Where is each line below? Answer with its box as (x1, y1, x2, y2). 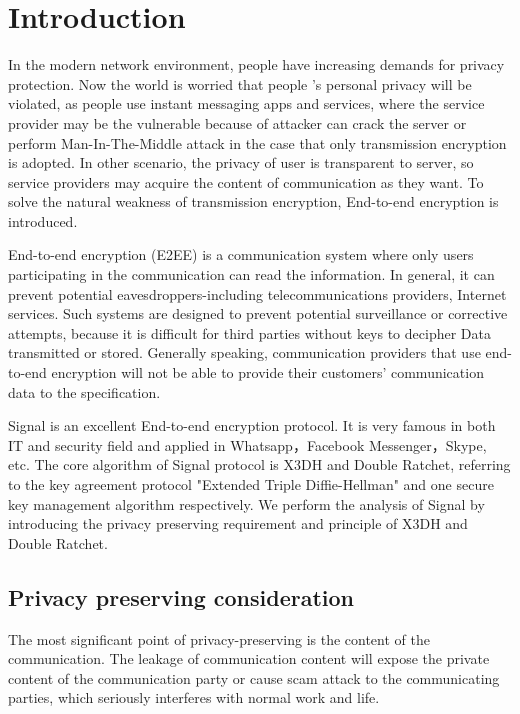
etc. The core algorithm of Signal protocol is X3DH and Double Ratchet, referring (8, 454, 511, 475)
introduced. (8, 210, 78, 231)
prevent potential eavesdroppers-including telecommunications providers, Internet (8, 283, 507, 304)
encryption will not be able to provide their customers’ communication (51, 362, 484, 383)
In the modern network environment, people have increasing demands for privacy (8, 54, 505, 75)
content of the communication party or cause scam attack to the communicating (8, 667, 500, 688)
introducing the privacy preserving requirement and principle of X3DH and (8, 513, 468, 534)
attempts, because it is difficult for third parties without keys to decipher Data (8, 322, 491, 343)
